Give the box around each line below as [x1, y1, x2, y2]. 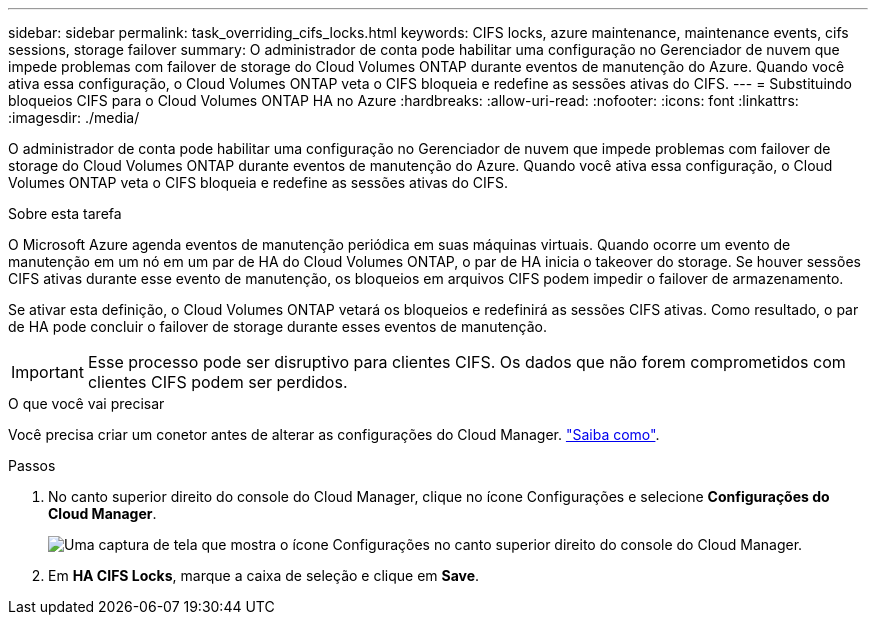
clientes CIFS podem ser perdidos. [87, 372, 348, 392]
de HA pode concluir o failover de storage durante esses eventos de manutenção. [8, 318, 547, 335]
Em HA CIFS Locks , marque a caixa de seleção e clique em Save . [48, 567, 480, 584]
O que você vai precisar [8, 395, 165, 412]
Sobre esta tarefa [8, 205, 122, 222]
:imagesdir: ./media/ [8, 109, 140, 126]
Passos [8, 457, 56, 474]
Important [11, 362, 84, 382]
